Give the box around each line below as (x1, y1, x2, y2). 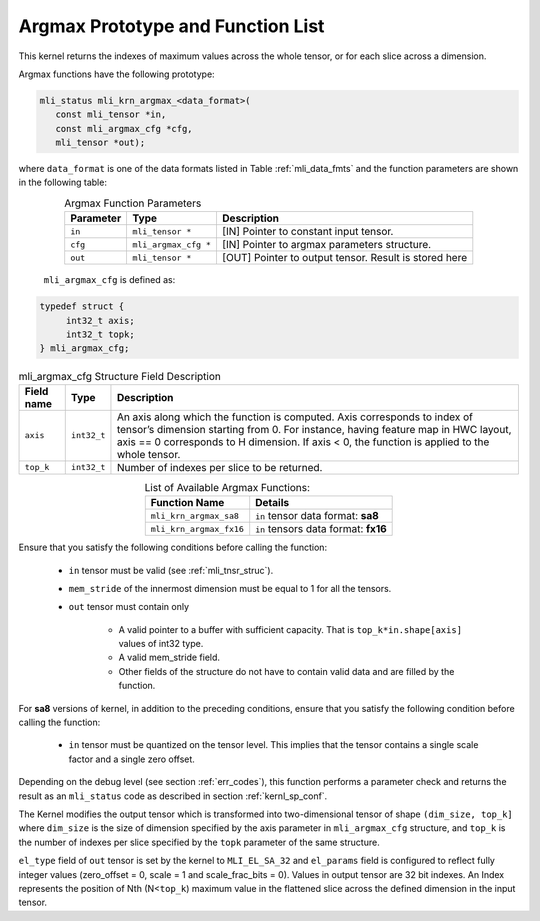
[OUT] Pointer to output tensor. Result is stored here (221, 251, 468, 265)
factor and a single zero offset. (68, 753, 195, 765)
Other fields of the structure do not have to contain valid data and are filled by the (118, 665, 455, 677)
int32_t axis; (65, 315, 135, 326)
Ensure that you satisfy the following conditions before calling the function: (18, 541, 328, 554)
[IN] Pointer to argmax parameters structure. (221, 238, 432, 252)
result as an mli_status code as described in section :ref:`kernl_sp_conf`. (18, 790, 328, 802)
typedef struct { (39, 301, 125, 312)
